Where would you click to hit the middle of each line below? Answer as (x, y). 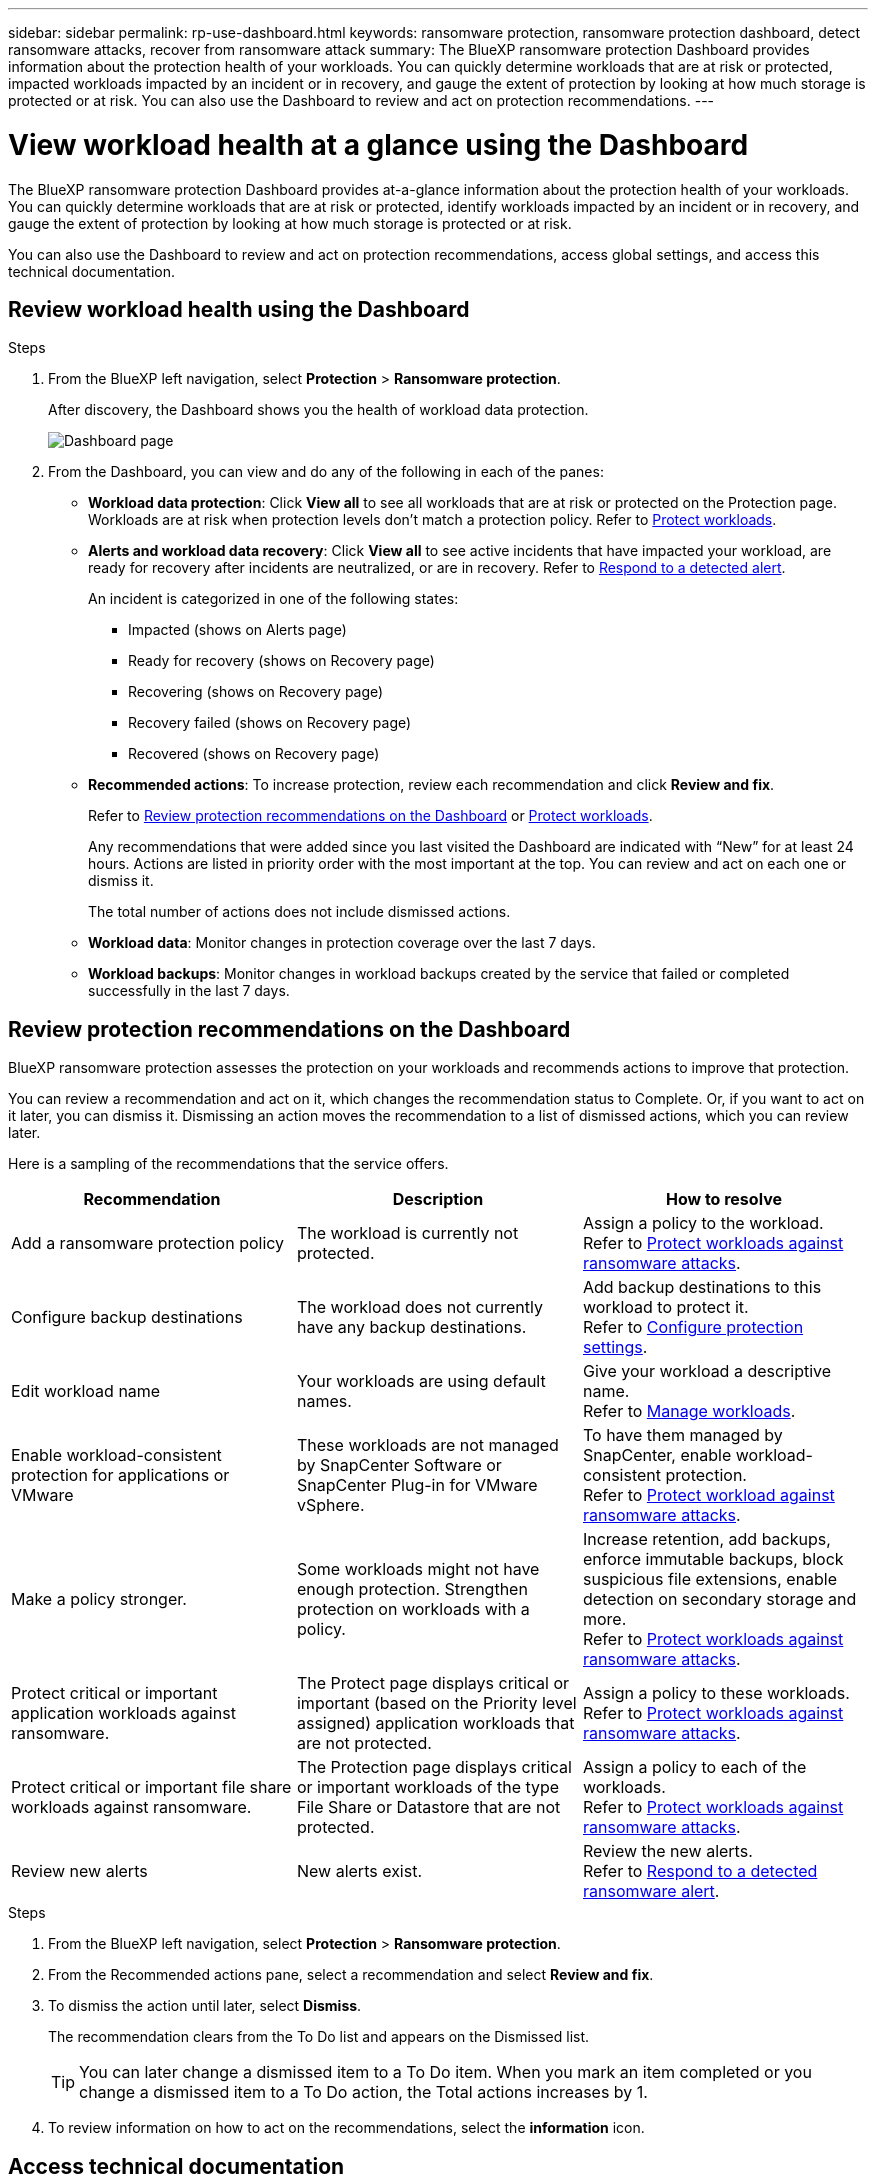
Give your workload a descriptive (707, 1371)
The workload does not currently (419, 1307)
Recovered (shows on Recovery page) (254, 754)
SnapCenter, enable (657, 1455)
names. (324, 1401)
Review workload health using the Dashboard (239, 309)
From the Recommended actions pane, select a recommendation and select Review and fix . (351, 1975)
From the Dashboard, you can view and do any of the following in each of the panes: (326, 472)
